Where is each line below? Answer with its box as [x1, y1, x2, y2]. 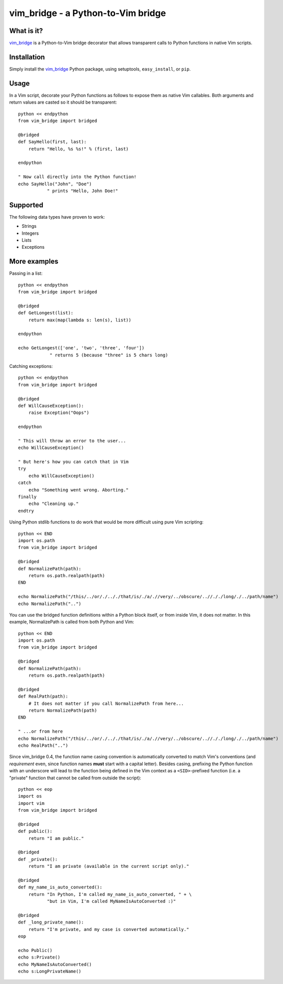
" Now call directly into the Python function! [18, 174, 137, 180]
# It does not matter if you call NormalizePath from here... [28, 701, 184, 706]
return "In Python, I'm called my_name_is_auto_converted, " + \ [28, 891, 192, 897]
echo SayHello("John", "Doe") [18, 181, 92, 187]
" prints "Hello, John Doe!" [46, 188, 118, 194]
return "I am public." [28, 835, 84, 841]
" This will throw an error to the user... [18, 438, 126, 443]
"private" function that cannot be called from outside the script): [9, 775, 142, 781]
